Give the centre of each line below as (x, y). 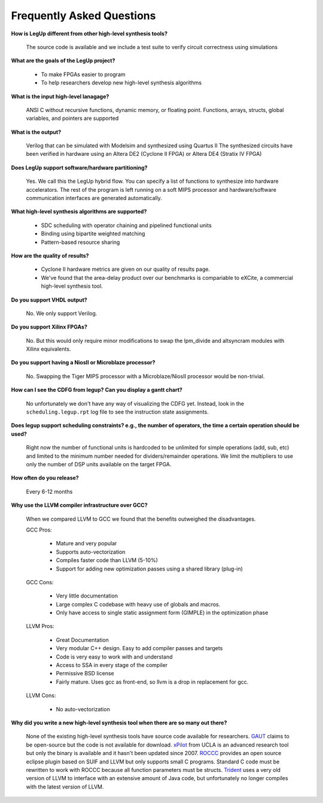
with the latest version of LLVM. (65, 787)
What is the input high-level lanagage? (60, 96)
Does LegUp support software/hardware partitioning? (79, 167)
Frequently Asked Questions (83, 16)
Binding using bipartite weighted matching (93, 234)
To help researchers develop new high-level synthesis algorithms (121, 83)
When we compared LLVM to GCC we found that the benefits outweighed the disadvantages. (141, 519)
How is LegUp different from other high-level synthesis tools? (89, 34)
